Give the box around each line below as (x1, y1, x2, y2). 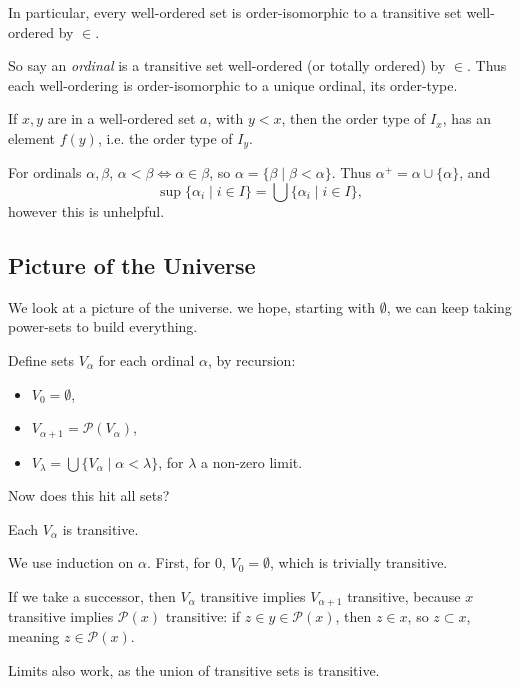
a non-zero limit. (200, 451, 303, 472)
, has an (442, 108, 491, 129)
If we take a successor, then (8, 586, 176, 607)
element (8, 127, 56, 148)
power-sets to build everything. (8, 316, 198, 337)
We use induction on (8, 552, 134, 573)
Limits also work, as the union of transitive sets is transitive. (8, 659, 380, 680)
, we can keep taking (386, 296, 512, 317)
